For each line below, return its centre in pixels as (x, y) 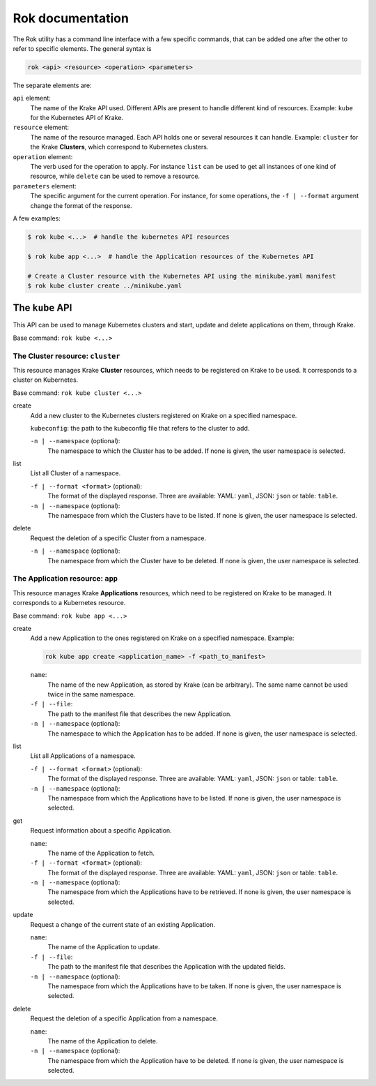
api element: (32, 98)
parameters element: (45, 186)
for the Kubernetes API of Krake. (77, 118)
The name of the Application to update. (104, 947)
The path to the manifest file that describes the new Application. (140, 714)
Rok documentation (71, 18)
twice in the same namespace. (92, 694)
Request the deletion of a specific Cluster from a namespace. (118, 538)
